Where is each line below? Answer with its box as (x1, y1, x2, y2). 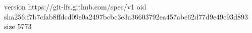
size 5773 (4, 21, 32, 31)
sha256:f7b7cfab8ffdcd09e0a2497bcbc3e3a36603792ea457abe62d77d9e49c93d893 (4, 11, 248, 21)
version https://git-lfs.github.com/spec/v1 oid (4, 1, 146, 11)
